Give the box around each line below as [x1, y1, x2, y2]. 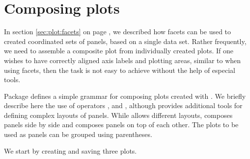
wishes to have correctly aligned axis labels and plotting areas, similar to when [4, 55, 241, 65]
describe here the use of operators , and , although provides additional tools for [4, 100, 243, 111]
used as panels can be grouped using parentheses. [4, 129, 152, 139]
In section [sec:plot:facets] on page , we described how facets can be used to [4, 26, 231, 37]
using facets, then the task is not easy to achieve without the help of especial [4, 65, 235, 75]
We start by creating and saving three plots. [4, 145, 137, 156]
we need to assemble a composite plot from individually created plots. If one [4, 45, 234, 56]
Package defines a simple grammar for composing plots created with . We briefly [4, 91, 246, 101]
